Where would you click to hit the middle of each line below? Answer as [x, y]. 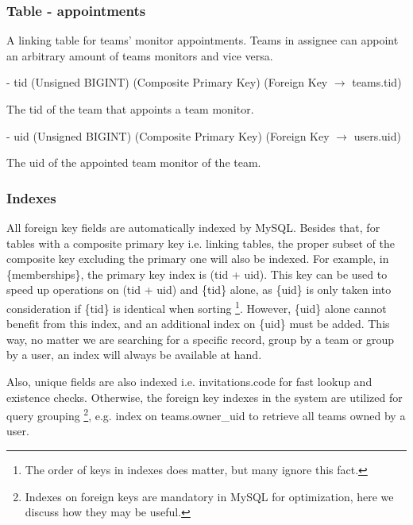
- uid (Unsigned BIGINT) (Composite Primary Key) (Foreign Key [168, 135]
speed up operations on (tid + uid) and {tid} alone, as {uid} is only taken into [199, 290]
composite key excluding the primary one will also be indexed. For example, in [198, 259]
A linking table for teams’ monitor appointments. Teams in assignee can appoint [203, 40]
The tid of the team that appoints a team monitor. [130, 109]
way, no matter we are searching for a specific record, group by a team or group [201, 339]
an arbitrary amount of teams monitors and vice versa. [140, 55]
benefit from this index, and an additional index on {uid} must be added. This [198, 324]
